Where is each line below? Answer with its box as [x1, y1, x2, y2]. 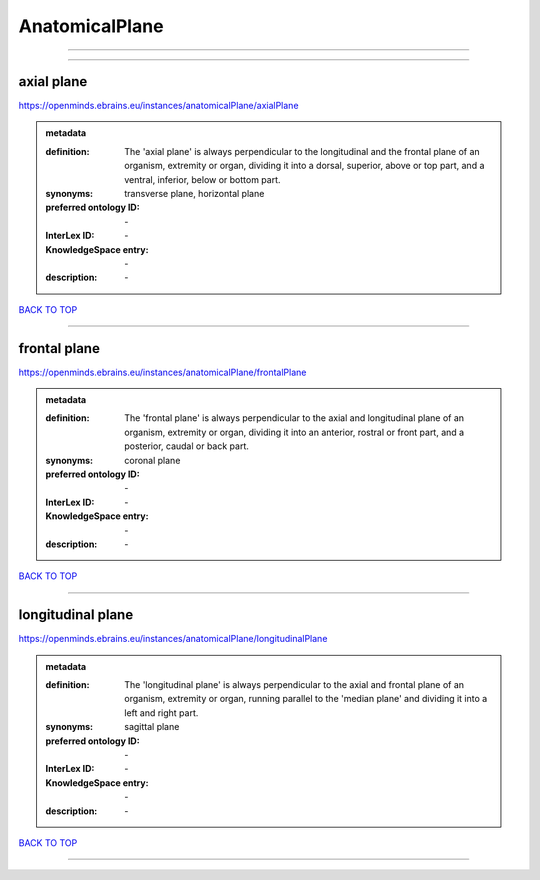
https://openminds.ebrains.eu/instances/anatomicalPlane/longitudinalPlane [18, 633, 328, 645]
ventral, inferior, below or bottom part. [124, 173, 281, 185]
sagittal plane [124, 721, 180, 733]
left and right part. [124, 706, 199, 719]
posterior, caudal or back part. [124, 440, 250, 452]
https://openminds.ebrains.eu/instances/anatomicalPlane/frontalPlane [18, 366, 307, 378]
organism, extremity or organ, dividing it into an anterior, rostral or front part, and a [124, 426, 465, 438]
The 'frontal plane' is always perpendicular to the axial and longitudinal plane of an [124, 412, 465, 424]
